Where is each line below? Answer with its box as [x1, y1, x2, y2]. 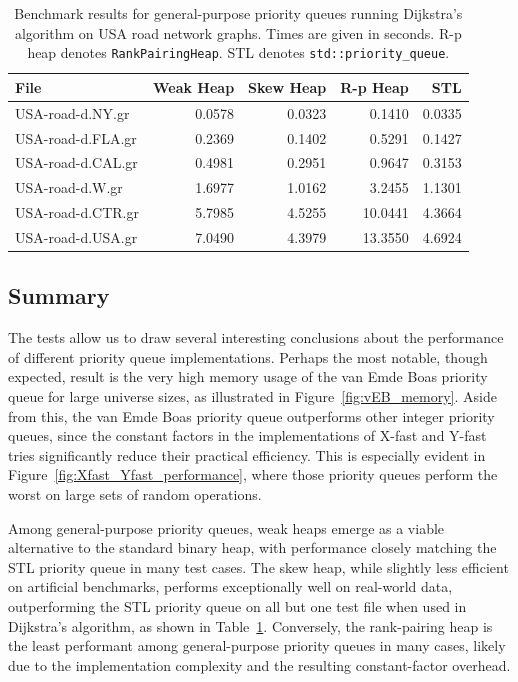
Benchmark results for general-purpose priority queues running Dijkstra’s [14, 3, 463, 23]
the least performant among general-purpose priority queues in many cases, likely [8, 635, 506, 656]
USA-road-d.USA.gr [15, 226, 138, 247]
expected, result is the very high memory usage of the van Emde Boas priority [8, 366, 488, 387]
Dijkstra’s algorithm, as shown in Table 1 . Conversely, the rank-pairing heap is [8, 615, 493, 636]
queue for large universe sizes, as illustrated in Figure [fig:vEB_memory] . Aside [8, 385, 497, 406]
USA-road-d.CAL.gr [15, 152, 138, 173]
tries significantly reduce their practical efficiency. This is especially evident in [8, 444, 486, 465]
